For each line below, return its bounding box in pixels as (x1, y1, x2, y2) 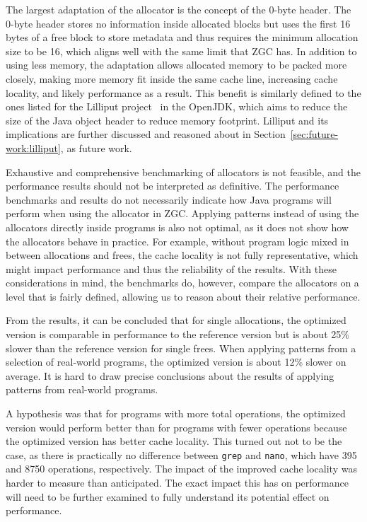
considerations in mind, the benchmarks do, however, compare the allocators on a (6, 275, 359, 290)
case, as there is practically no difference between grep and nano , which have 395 (6, 447, 357, 462)
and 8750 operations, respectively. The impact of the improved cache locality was (6, 461, 357, 476)
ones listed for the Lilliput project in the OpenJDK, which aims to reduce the (6, 99, 348, 114)
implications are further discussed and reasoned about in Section (6, 127, 286, 141)
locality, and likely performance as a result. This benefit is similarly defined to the (6, 85, 361, 100)
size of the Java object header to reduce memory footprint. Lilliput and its (6, 112, 329, 127)
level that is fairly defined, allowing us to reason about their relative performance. (6, 289, 361, 303)
